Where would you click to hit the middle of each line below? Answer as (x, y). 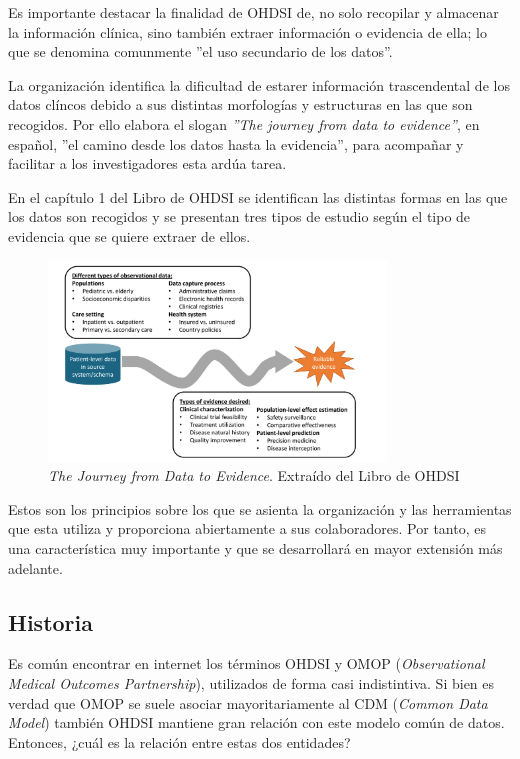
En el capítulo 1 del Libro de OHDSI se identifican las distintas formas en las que (258, 196)
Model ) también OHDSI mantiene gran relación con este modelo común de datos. (256, 722)
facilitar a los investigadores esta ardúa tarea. (147, 163)
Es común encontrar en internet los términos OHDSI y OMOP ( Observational (246, 663)
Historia (50, 621)
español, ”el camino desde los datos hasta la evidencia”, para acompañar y (236, 143)
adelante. (35, 567)
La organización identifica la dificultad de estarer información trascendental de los (259, 84)
